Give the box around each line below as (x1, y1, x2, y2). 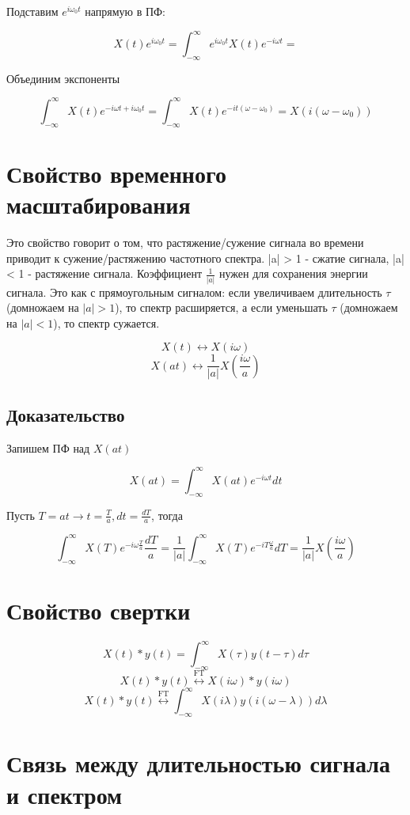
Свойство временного (6, 157, 227, 189)
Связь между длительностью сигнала (6, 747, 390, 779)
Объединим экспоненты (6, 70, 120, 86)
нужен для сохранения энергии (218, 265, 368, 282)
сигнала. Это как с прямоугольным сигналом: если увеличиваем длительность (6, 283, 382, 300)
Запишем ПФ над (6, 439, 90, 456)
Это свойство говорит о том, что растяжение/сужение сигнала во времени (6, 234, 364, 251)
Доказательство (6, 402, 125, 426)
